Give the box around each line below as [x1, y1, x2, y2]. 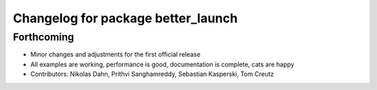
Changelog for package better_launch [13, 10, 238, 26]
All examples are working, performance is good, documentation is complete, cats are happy [30, 60, 295, 68]
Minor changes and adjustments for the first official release [30, 50, 201, 59]
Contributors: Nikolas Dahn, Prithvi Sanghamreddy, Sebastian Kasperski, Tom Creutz [30, 70, 274, 78]
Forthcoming [13, 31, 75, 43]
